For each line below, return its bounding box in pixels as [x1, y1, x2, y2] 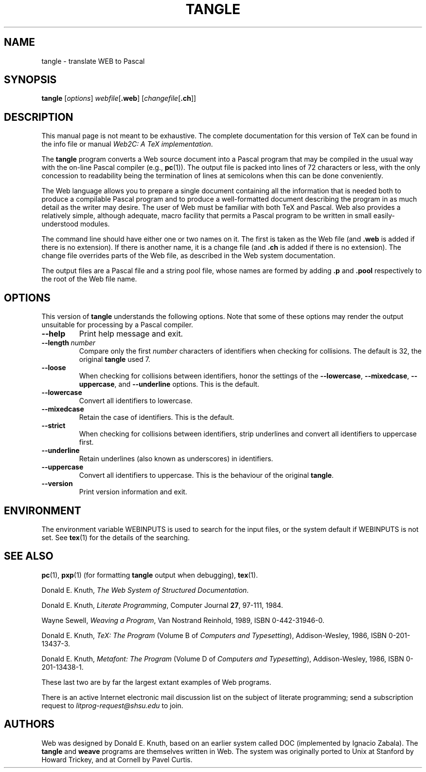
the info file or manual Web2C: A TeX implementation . [41, 140, 213, 149]
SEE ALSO [4, 550, 53, 563]
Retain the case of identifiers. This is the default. [79, 413, 234, 422]
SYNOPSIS [4, 74, 57, 86]
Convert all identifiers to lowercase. [79, 396, 193, 405]
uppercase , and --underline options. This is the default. [79, 380, 260, 389]
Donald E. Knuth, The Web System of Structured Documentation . [41, 585, 249, 594]
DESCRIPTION [4, 111, 73, 123]
